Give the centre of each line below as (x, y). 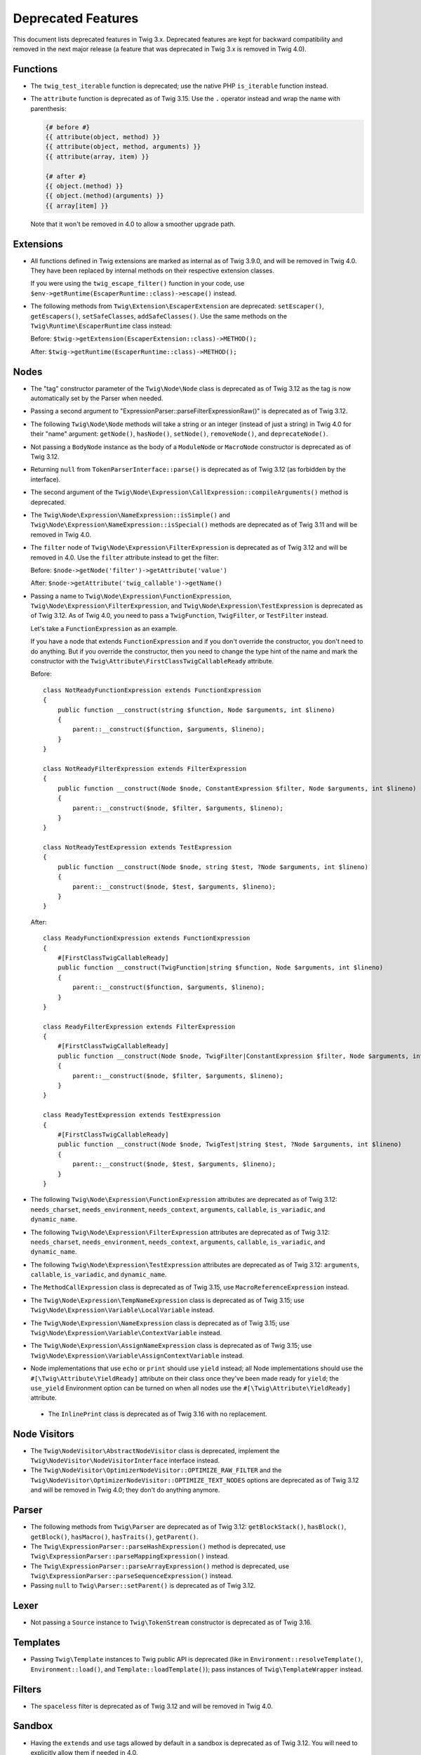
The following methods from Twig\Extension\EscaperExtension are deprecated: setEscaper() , (177, 306)
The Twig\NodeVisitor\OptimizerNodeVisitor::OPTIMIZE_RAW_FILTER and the (156, 1470)
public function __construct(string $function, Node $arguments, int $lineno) (196, 710)
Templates (36, 1643)
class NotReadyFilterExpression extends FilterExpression (145, 768)
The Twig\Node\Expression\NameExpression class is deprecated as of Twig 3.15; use (160, 1323)
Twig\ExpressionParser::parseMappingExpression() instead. (130, 1556)
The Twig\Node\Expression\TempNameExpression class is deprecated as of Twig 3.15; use (167, 1300)
